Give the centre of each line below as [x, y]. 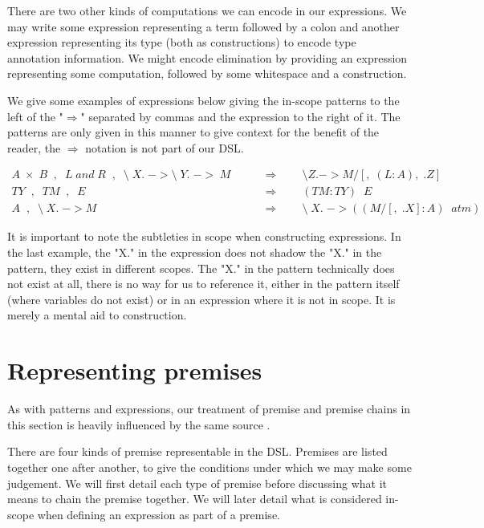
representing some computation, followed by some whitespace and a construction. [207, 73]
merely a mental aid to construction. [97, 315]
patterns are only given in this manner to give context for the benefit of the [193, 132]
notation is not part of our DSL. [165, 147]
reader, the [34, 147]
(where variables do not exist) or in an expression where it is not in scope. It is [201, 299]
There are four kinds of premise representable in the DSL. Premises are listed [197, 451]
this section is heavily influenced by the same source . [139, 424]
